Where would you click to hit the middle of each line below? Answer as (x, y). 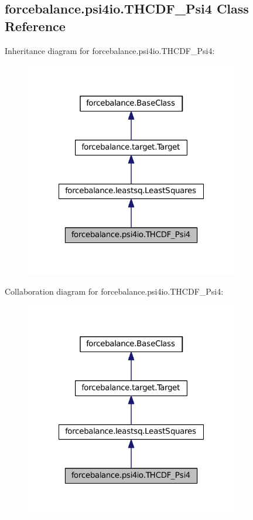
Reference (35, 26)
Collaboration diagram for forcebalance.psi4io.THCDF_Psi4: (114, 291)
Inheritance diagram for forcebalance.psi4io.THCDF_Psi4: (110, 50)
